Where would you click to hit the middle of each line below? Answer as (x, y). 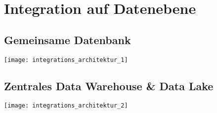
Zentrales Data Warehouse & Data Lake (109, 85)
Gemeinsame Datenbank (67, 39)
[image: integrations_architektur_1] (66, 60)
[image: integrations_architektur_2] (66, 106)
